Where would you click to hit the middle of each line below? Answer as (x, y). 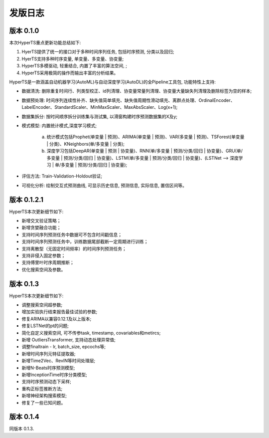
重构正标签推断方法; (42, 389)
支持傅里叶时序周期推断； (48, 262)
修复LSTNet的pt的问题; (45, 326)
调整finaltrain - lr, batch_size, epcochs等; (64, 347)
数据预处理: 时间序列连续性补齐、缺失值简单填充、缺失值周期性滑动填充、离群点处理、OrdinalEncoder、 (128, 100)
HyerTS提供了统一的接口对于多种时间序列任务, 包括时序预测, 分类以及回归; (98, 52)
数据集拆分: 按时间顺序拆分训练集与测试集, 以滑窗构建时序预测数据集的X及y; (100, 116)
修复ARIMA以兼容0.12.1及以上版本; (57, 319)
